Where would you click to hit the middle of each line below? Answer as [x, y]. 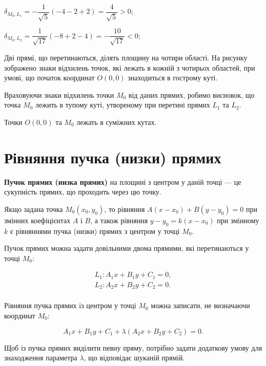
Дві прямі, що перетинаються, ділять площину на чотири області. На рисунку [126, 57]
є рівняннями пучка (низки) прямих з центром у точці [95, 231]
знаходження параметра [41, 358]
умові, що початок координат [49, 78]
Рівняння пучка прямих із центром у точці [70, 305]
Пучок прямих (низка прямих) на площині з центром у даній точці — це [123, 181]
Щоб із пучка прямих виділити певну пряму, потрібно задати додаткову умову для [133, 347]
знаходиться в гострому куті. [173, 78]
